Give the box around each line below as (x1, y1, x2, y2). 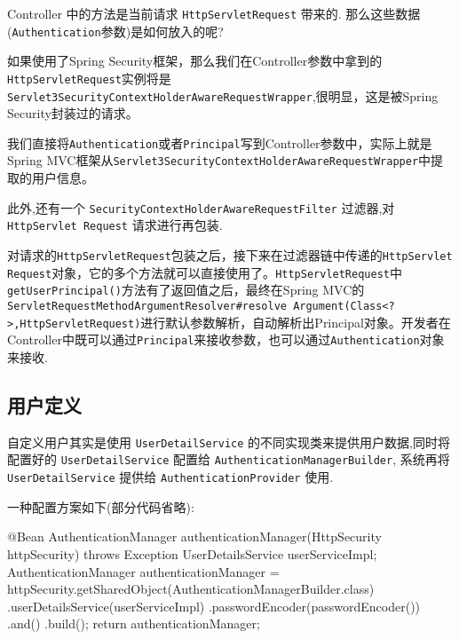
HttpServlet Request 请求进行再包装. (7, 216, 223, 234)
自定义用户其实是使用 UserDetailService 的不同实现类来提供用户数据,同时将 (7, 432, 450, 451)
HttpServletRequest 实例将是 (7, 68, 171, 87)
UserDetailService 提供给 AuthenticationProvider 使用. (7, 468, 334, 486)
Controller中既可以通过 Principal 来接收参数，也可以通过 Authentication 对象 (7, 330, 445, 349)
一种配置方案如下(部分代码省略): (7, 497, 194, 516)
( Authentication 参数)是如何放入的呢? (7, 21, 224, 40)
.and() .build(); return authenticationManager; (7, 614, 260, 633)
